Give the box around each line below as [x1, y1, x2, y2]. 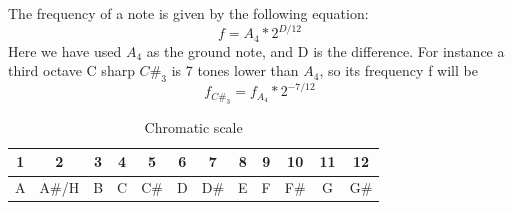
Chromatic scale [144, 116, 243, 137]
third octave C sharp [8, 60, 135, 81]
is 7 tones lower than [171, 60, 299, 81]
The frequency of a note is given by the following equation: [8, 3, 369, 23]
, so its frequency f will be [319, 60, 478, 81]
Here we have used [8, 40, 122, 61]
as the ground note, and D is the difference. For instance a [146, 40, 505, 61]
